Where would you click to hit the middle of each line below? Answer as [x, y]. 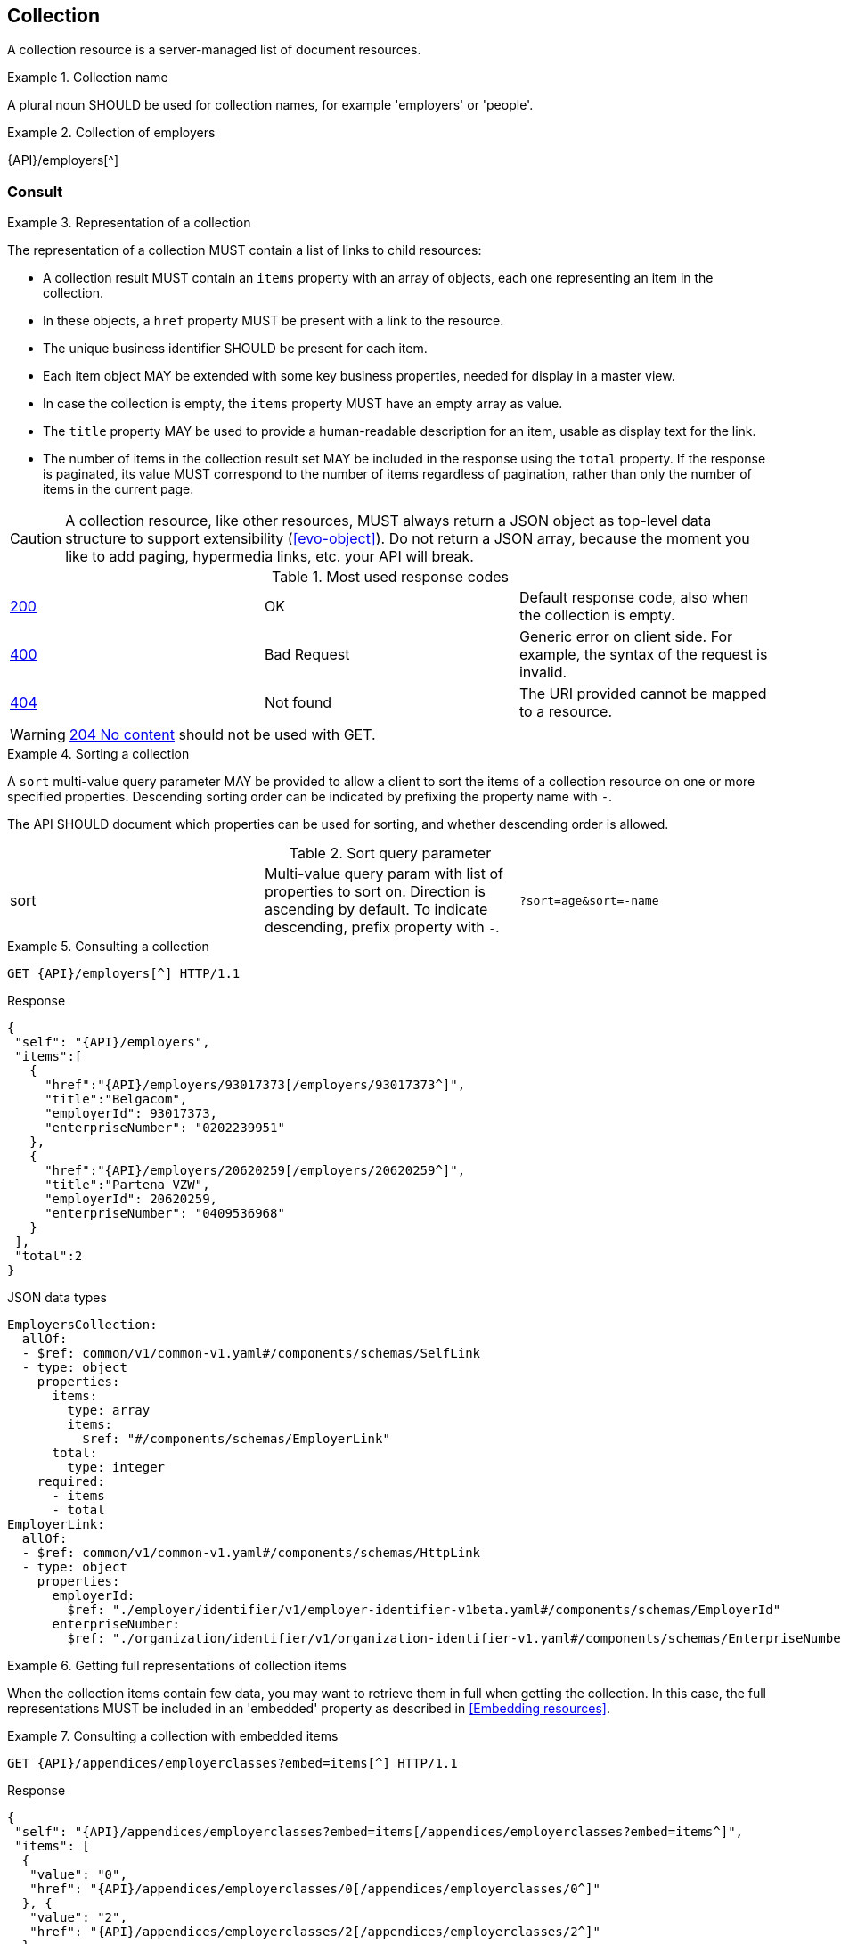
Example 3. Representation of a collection [129, 223]
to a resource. [566, 712]
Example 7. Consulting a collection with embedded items [173, 1736]
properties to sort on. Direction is [375, 892]
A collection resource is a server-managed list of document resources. [214, 50]
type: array [109, 1411]
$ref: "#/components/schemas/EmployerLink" [236, 1439]
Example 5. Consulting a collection [108, 947]
